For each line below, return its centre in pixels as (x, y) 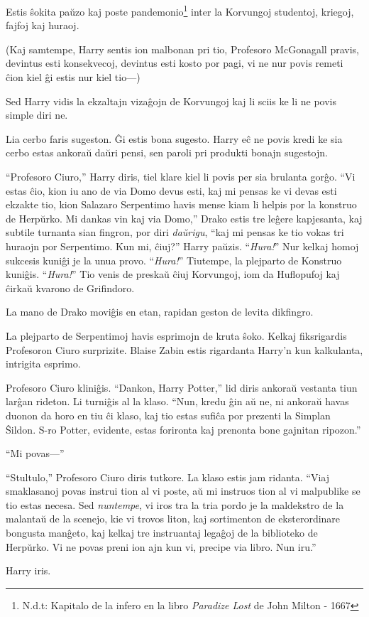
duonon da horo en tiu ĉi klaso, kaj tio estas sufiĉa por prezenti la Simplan (168, 415)
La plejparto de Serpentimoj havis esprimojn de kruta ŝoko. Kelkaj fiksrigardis (176, 335)
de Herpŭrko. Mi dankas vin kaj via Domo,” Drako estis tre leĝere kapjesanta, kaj (184, 218)
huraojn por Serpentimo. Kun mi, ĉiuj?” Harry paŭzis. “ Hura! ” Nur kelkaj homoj (182, 246)
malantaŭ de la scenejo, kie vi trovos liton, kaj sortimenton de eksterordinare (173, 519)
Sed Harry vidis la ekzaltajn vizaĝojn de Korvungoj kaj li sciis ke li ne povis (171, 101)
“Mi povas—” (35, 453)
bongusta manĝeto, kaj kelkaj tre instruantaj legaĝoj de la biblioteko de (162, 533)
